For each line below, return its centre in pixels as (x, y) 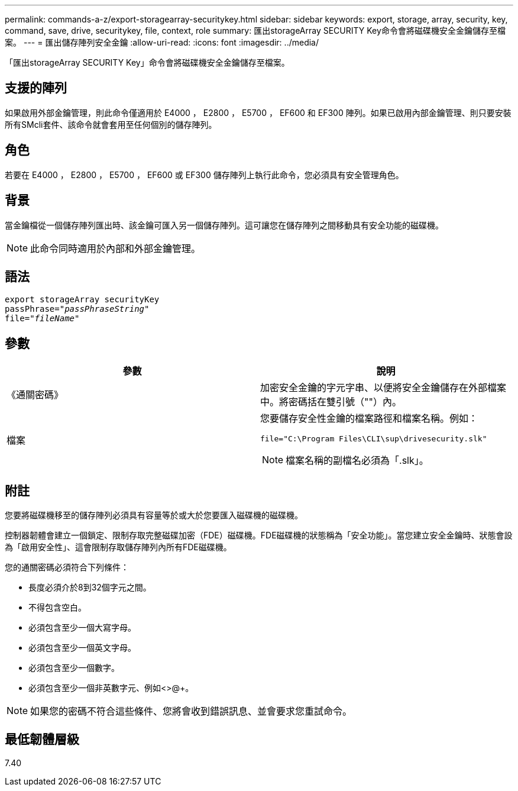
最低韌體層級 (42, 740)
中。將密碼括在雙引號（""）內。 (331, 402)
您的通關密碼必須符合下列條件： (67, 567)
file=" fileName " (42, 319)
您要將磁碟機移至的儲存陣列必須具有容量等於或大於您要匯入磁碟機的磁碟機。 (154, 515)
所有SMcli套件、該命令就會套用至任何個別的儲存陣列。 (111, 124)
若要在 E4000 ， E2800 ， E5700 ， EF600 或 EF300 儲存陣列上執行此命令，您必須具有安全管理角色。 (204, 175)
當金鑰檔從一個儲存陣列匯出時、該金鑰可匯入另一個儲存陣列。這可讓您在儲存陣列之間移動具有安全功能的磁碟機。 (224, 225)
